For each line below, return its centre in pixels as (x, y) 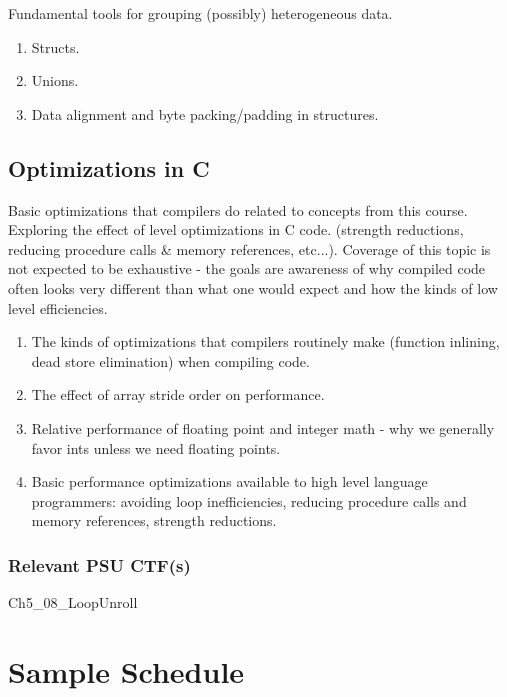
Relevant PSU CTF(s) (99, 564)
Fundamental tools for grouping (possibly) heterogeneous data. (200, 13)
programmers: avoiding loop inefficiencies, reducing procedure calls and (249, 500)
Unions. (55, 80)
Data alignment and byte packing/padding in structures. (205, 113)
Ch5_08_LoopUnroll (73, 602)
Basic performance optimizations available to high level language (229, 481)
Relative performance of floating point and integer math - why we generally (263, 427)
